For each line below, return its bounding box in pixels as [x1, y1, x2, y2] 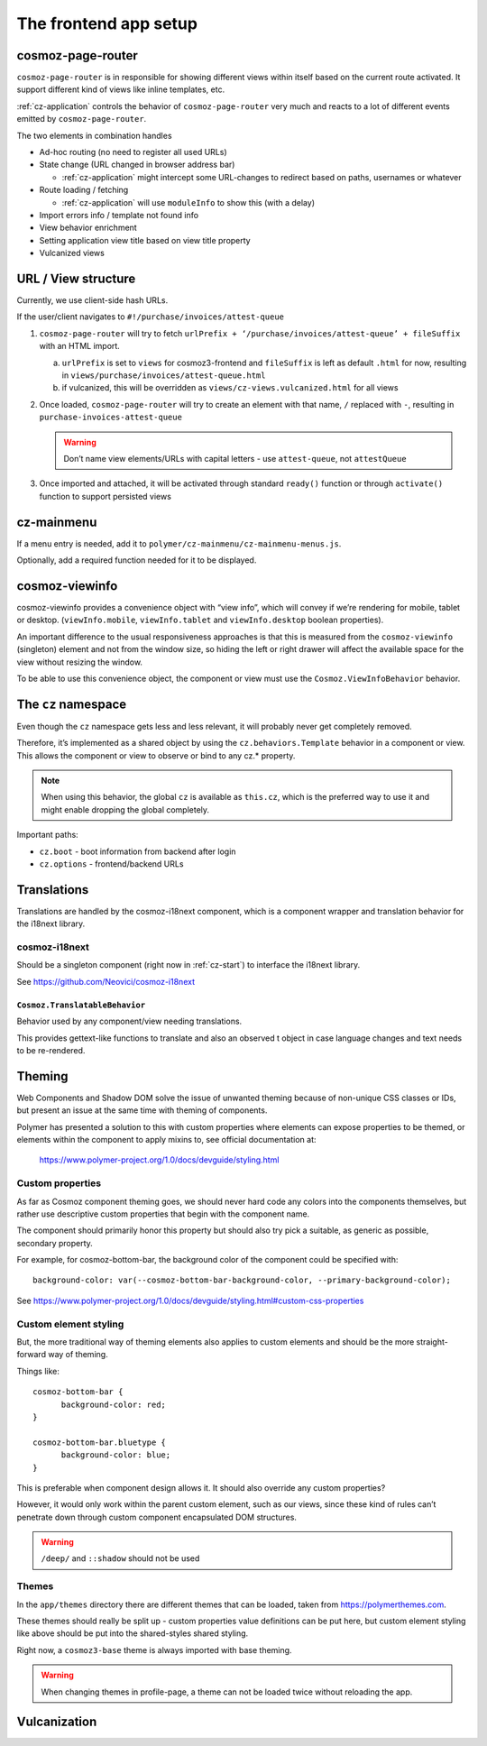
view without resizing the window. [16, 657, 143, 667]
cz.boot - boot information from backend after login [39, 846, 236, 857]
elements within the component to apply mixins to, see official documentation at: [16, 1135, 317, 1144]
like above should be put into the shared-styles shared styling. [16, 1628, 249, 1639]
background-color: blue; [60, 1450, 171, 1460]
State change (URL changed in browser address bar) [39, 159, 235, 170]
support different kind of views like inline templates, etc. [16, 84, 225, 95]
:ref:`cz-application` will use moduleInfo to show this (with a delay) [61, 197, 316, 207]
